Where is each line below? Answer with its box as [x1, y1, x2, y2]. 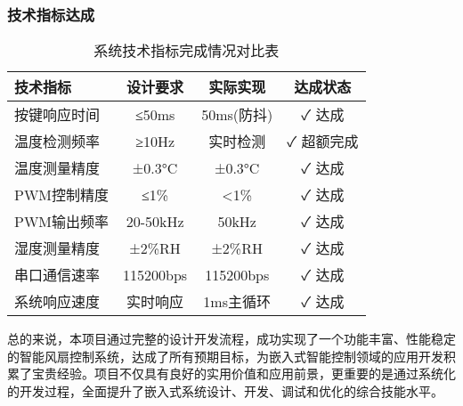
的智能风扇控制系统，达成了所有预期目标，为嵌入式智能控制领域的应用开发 [7, 346, 443, 365]
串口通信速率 [14, 264, 101, 286]
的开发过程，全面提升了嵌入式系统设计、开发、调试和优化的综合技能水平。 [7, 382, 443, 400]
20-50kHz [126, 210, 184, 231]
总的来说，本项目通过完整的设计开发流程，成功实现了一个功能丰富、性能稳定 [7, 329, 456, 348]
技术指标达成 [7, 3, 95, 25]
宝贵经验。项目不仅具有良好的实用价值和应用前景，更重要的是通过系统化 [31, 364, 456, 383]
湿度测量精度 [14, 238, 101, 259]
